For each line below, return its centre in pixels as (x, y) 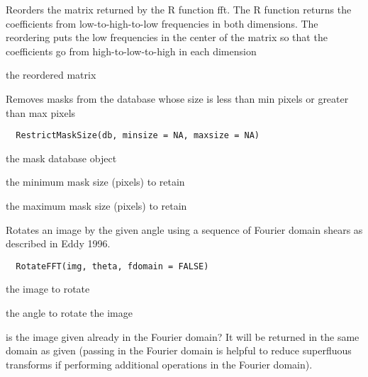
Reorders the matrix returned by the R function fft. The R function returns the (179, 9)
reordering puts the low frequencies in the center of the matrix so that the (167, 37)
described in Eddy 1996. (58, 243)
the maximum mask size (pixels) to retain (96, 206)
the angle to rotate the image (69, 313)
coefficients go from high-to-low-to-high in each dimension (131, 51)
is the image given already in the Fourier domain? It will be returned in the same (183, 336)
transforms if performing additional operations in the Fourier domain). (159, 364)
